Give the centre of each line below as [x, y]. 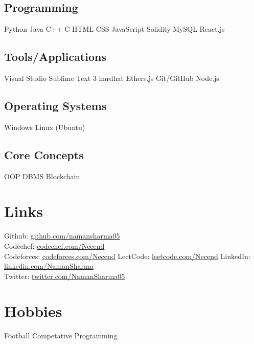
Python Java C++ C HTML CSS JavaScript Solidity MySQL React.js [114, 29]
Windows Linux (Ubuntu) [45, 127]
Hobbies [33, 311]
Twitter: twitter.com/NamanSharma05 [65, 276]
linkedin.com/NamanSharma [49, 266]
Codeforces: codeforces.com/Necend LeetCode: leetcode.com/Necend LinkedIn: [127, 256]
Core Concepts [44, 154]
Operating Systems [55, 105]
